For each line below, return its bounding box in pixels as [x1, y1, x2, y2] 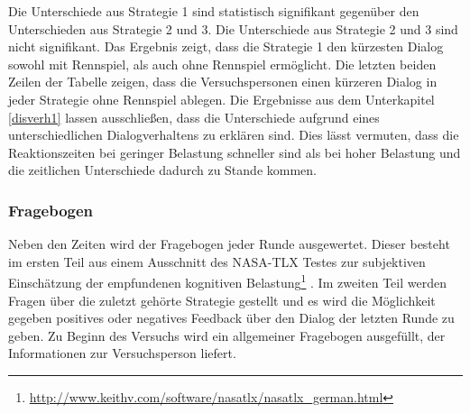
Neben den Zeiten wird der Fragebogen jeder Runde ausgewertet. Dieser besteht [8, 234, 450, 253]
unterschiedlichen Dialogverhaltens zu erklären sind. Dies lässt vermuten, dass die [8, 125, 459, 144]
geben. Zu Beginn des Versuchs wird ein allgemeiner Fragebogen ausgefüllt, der [8, 326, 446, 344]
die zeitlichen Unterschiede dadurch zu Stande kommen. [8, 161, 317, 179]
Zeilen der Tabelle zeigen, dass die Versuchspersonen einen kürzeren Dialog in [8, 72, 438, 91]
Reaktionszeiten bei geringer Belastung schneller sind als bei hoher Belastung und [8, 142, 461, 161]
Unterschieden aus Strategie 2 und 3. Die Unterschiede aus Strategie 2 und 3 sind [8, 19, 458, 38]
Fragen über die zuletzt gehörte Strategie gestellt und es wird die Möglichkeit [8, 290, 436, 309]
